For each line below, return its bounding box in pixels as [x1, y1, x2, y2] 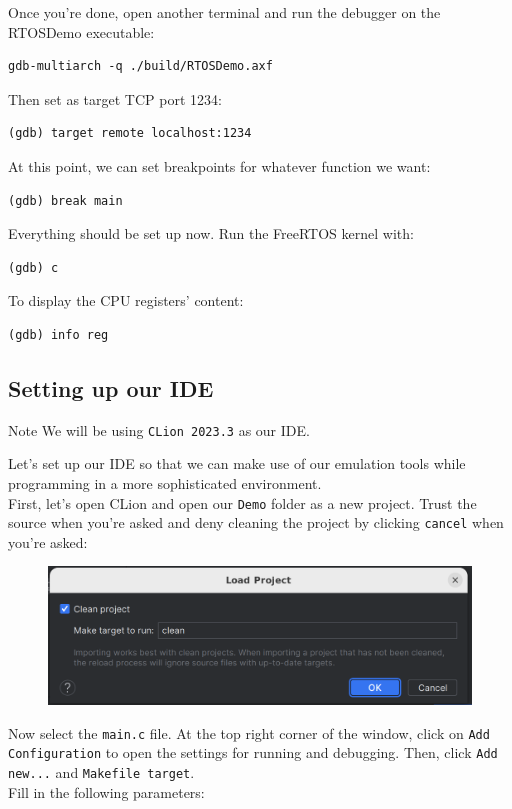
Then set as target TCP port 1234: [8, 88, 222, 109]
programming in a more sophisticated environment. [8, 472, 322, 493]
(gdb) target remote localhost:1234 [8, 126, 252, 141]
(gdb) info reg [8, 327, 109, 342]
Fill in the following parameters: [8, 781, 205, 802]
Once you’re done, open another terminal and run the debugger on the [8, 2, 441, 22]
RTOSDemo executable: [8, 21, 155, 42]
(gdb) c [8, 260, 59, 275]
